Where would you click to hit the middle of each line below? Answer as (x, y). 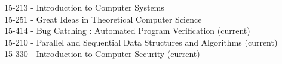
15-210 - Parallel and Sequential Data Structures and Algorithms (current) (141, 42)
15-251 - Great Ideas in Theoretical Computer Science (103, 19)
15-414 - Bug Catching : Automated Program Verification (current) (127, 31)
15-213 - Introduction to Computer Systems (84, 7)
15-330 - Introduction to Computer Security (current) (102, 54)
